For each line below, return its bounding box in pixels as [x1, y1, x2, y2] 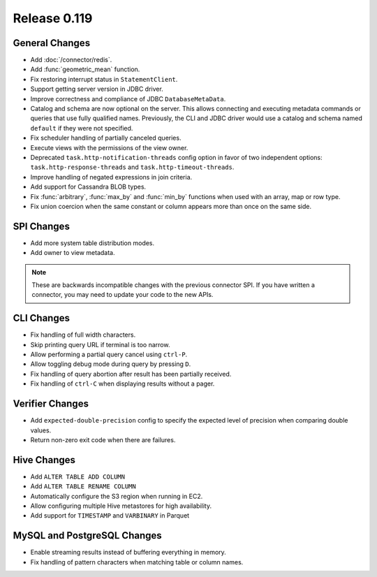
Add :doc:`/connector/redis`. [30, 56, 112, 64]
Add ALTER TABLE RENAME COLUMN [30, 482, 136, 490]
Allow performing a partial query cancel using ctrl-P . [30, 350, 188, 359]
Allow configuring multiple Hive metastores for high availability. [30, 502, 212, 510]
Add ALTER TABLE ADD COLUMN [30, 472, 126, 481]
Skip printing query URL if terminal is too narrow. [30, 340, 170, 349]
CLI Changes [13, 312, 70, 324]
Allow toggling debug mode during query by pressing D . [30, 360, 191, 368]
